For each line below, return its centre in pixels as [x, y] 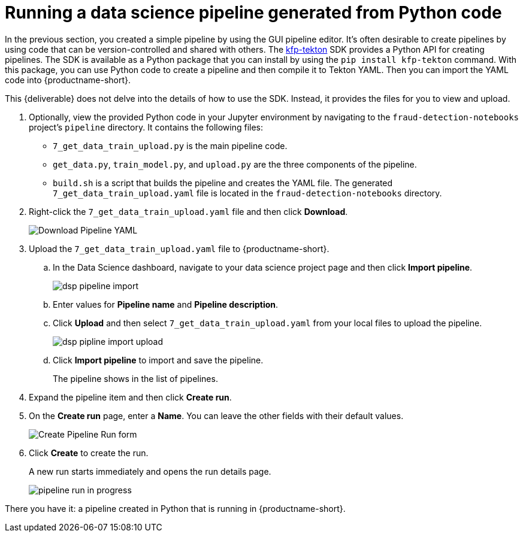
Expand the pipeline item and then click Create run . [130, 397]
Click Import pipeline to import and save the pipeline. [158, 360]
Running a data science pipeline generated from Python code [253, 13]
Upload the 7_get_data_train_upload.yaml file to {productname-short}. [179, 248]
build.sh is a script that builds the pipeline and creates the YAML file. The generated [223, 183]
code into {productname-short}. [68, 80]
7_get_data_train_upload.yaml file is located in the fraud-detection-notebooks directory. [247, 193]
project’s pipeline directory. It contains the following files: [146, 127]
